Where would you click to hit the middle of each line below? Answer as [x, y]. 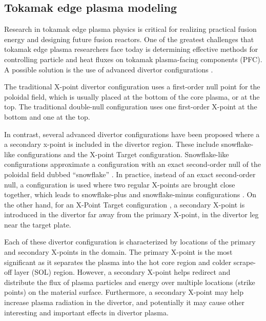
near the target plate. [38, 224]
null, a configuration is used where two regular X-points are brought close [120, 184]
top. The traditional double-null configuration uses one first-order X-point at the [131, 107]
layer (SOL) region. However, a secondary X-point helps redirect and [122, 272]
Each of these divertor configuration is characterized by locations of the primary [130, 242]
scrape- [245, 262]
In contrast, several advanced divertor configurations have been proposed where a [132, 134]
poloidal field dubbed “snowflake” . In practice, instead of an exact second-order [130, 174]
